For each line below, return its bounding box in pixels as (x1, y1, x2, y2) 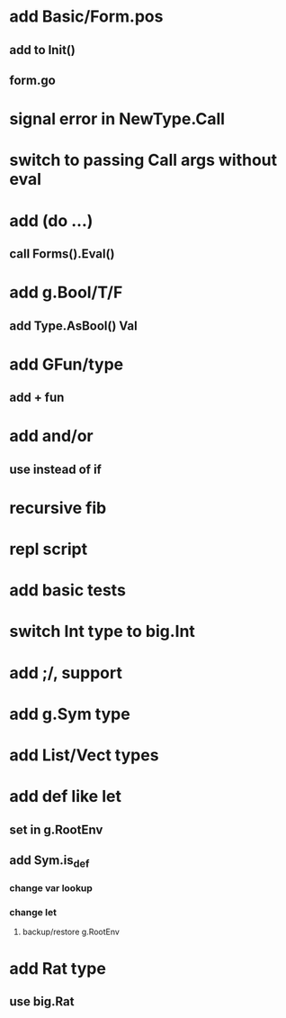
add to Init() (9, 42, 76, 58)
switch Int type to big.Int (9, 622, 196, 641)
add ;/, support (9, 662, 123, 683)
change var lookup (9, 882, 93, 895)
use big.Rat (9, 994, 75, 1009)
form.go (9, 72, 56, 87)
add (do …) (9, 210, 94, 231)
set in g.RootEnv (9, 822, 103, 837)
